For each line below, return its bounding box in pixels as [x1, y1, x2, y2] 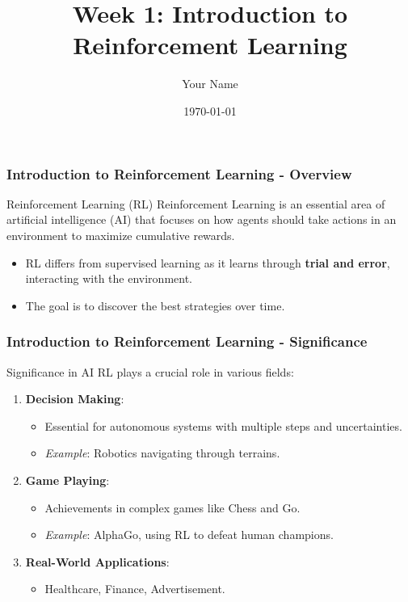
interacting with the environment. [25, 270, 193, 287]
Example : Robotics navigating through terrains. [44, 444, 280, 461]
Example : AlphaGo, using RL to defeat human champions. [44, 526, 334, 543]
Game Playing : [25, 471, 110, 488]
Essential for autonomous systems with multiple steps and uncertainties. [44, 417, 402, 434]
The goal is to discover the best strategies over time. [25, 297, 285, 314]
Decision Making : [25, 390, 124, 407]
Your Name [182, 75, 238, 92]
